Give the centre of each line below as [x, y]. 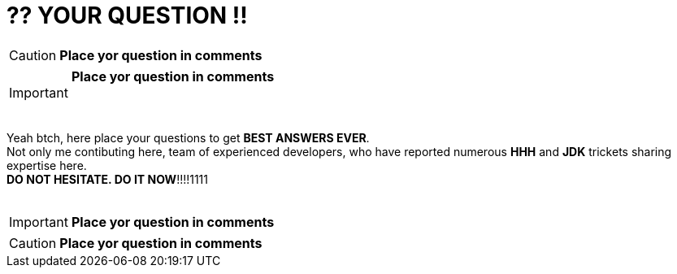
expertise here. [47, 165]
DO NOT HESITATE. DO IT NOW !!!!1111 [108, 179]
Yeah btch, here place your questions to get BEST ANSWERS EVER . [188, 137]
